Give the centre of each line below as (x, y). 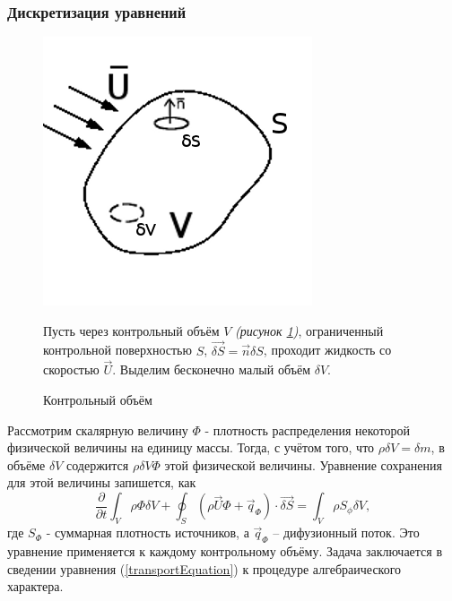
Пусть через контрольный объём (131, 330)
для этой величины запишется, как (102, 482)
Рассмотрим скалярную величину (98, 429)
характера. (35, 586)
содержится (98, 464)
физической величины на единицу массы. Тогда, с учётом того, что (191, 447)
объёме (26, 464)
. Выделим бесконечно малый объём (212, 369)
